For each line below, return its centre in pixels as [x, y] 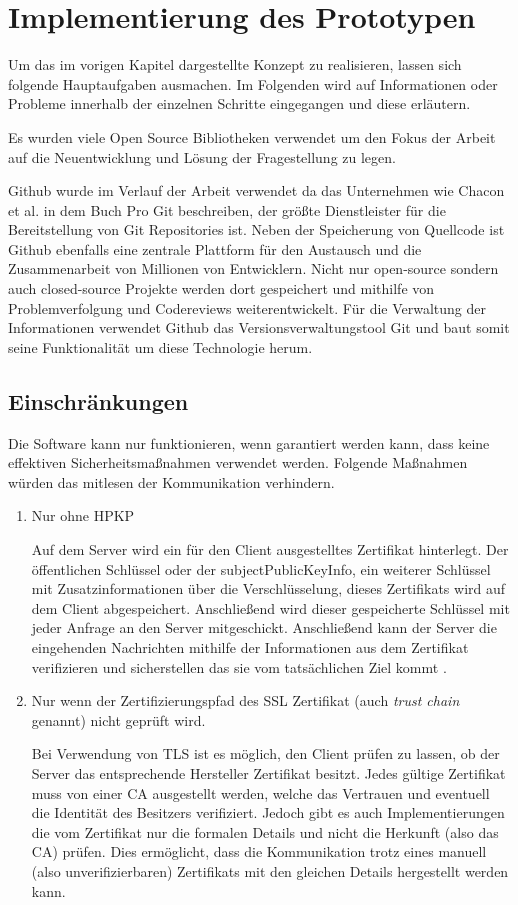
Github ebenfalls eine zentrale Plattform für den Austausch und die [215, 248]
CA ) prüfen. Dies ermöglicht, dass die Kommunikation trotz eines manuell [259, 851]
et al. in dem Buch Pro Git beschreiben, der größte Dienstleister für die [227, 209]
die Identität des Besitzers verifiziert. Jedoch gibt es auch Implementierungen [268, 812]
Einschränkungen [98, 400]
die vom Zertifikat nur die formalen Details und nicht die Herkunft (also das [265, 831]
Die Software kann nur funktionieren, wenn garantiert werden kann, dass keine [249, 442]
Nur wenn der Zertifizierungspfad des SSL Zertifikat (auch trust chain [245, 700]
